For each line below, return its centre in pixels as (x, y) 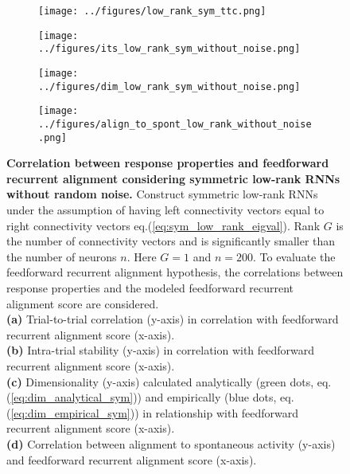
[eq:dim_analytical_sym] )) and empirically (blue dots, (144, 397)
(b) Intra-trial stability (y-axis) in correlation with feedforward (161, 350)
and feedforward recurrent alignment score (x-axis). (132, 459)
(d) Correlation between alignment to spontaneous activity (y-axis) (171, 443)
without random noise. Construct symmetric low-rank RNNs (162, 194)
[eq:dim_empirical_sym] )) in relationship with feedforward (155, 412)
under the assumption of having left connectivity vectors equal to (165, 210)
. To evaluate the (294, 256)
